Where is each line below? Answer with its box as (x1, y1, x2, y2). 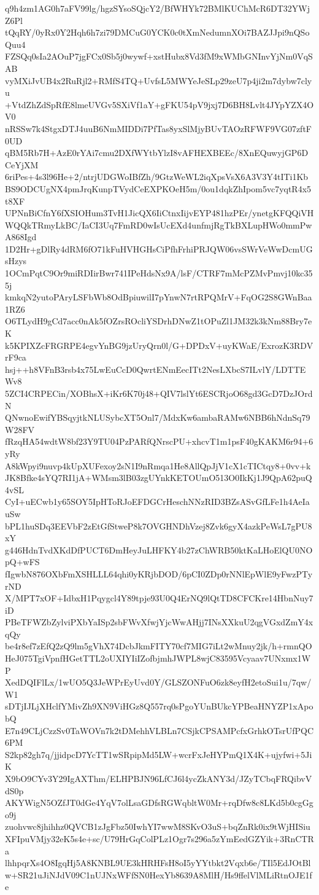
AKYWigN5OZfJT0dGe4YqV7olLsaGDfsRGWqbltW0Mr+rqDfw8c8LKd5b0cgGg (5, 796, 313, 809)
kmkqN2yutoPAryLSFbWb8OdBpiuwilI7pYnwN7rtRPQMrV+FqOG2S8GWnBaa (5, 291, 312, 303)
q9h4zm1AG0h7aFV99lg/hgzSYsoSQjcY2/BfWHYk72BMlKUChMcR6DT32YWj (5, 2, 310, 14)
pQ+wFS (5, 555, 40, 568)
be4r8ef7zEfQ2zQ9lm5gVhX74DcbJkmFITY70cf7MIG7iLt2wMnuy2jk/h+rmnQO (5, 639, 312, 652)
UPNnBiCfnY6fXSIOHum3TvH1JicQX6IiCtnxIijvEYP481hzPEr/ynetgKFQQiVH (5, 206, 314, 219)
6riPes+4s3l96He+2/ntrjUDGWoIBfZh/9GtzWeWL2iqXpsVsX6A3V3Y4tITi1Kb (5, 170, 309, 183)
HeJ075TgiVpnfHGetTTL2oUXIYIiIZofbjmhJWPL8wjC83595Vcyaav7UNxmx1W (5, 652, 311, 665)
